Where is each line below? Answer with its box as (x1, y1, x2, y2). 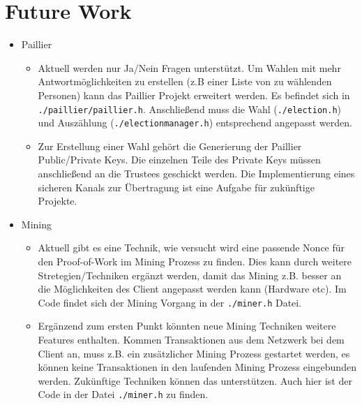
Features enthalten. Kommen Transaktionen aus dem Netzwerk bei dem (38, 332, 345, 346)
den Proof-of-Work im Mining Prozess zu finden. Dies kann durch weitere (38, 253, 352, 268)
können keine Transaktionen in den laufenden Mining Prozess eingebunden (38, 360, 356, 374)
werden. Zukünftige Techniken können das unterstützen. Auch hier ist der (38, 373, 352, 388)
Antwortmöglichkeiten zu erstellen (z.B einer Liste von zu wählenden (38, 74, 332, 89)
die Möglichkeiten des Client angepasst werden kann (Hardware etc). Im (38, 281, 347, 296)
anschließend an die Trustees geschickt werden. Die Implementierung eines (38, 166, 355, 180)
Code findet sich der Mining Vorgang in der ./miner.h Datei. (38, 295, 302, 309)
